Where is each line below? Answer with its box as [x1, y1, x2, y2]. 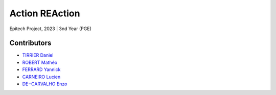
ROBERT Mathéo [22, 59, 58, 65]
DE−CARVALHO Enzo [22, 81, 67, 87]
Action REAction [9, 8, 80, 19]
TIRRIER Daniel [22, 52, 54, 58]
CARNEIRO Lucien [22, 74, 61, 80]
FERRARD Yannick [22, 66, 61, 73]
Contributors [9, 39, 52, 47]
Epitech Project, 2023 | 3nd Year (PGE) [9, 26, 91, 32]
